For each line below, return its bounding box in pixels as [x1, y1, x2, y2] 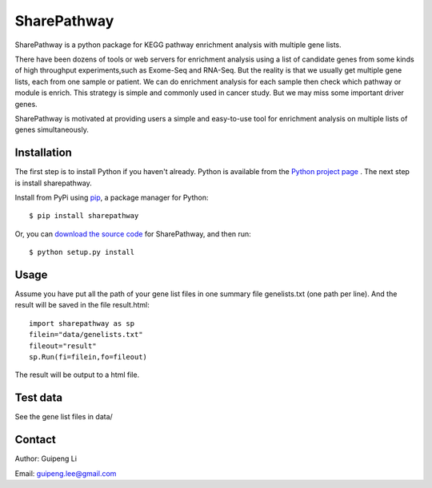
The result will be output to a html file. [14, 370, 140, 379]
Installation [14, 146, 72, 160]
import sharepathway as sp [29, 319, 135, 327]
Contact [14, 433, 56, 446]
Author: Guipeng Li [14, 454, 78, 463]
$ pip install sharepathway [29, 212, 139, 220]
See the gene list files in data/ [14, 412, 114, 422]
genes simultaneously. [14, 125, 90, 135]
